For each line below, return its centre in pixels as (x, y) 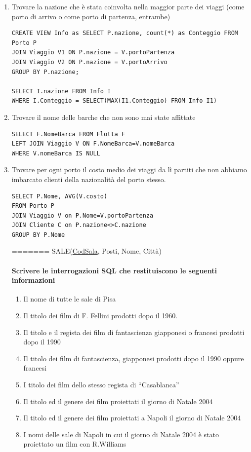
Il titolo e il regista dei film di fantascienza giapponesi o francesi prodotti (134, 332)
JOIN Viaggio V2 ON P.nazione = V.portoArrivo (89, 62)
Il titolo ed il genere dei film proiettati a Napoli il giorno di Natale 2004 (132, 418)
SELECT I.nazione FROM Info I (61, 91)
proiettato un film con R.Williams (75, 444)
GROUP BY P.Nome (38, 235)
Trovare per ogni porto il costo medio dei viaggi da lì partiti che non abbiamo (129, 169)
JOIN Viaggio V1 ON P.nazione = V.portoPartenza (93, 53)
